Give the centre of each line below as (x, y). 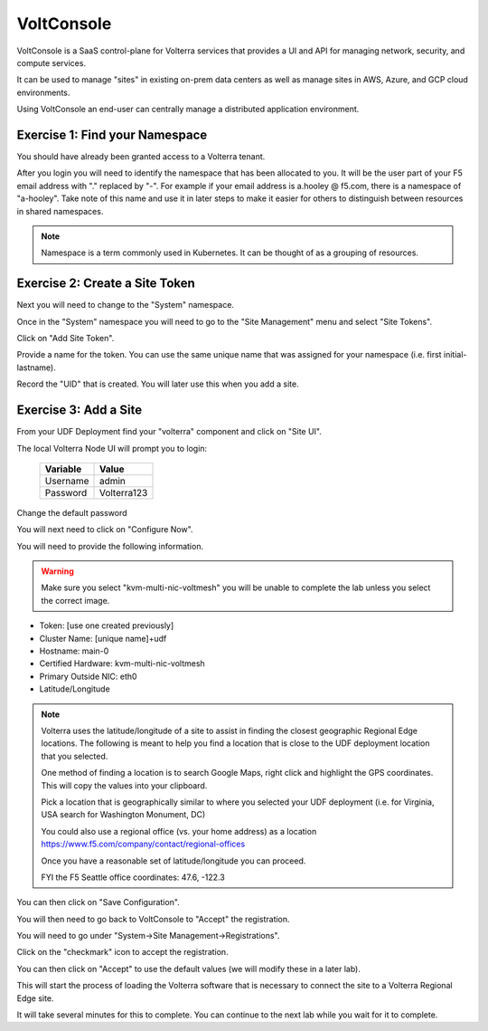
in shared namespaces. (60, 211)
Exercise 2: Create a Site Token (106, 284)
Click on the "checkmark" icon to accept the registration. (123, 952)
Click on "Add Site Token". (66, 339)
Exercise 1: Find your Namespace (112, 134)
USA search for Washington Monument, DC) (123, 815)
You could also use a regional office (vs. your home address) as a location (179, 831)
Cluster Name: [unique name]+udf (103, 638)
